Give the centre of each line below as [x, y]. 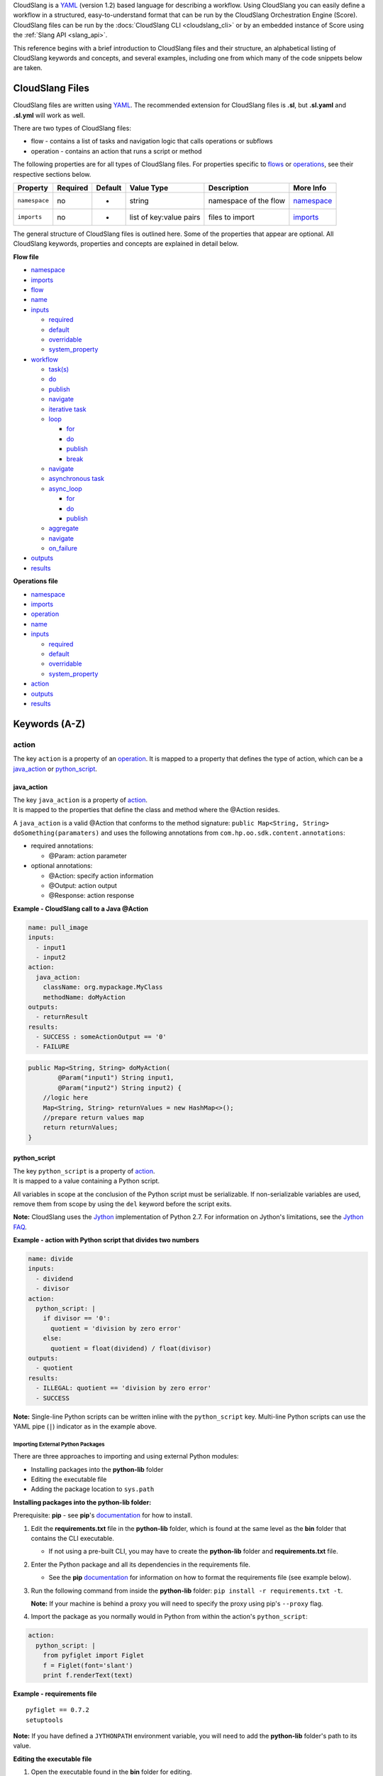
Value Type [149, 188]
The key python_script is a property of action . [84, 1171]
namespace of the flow [247, 200]
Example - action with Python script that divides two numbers [106, 1240]
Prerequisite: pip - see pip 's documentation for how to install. [103, 1515]
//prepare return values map [94, 1118]
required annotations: [62, 846]
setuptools [45, 1720]
